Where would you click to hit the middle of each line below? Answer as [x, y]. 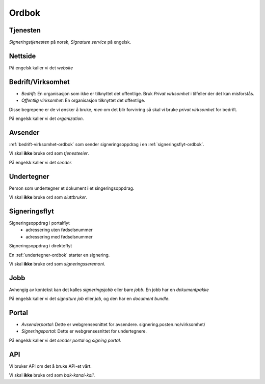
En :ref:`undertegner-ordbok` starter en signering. [59, 255]
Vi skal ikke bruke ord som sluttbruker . [48, 197]
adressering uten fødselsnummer [59, 230]
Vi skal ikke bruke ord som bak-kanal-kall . [52, 375]
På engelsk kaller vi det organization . [47, 118]
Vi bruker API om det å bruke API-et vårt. [50, 366]
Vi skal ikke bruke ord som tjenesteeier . [49, 153]
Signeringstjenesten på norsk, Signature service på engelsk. [70, 42]
